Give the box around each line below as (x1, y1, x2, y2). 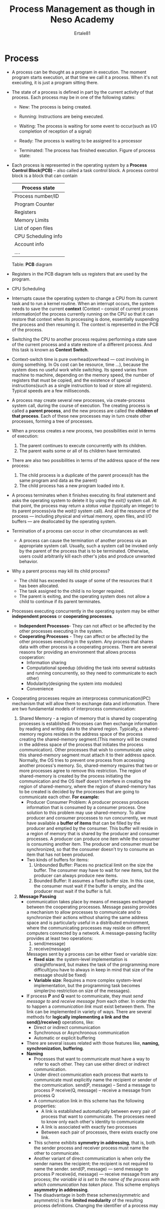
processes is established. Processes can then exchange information (19, 720, 158, 726)
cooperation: (19, 654, 45, 660)
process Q (33, 1092, 55, 1098)
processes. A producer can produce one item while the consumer (26, 836, 160, 842)
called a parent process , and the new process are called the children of (11, 408, 159, 414)
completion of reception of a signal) (19, 128, 92, 134)
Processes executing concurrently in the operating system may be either (11, 608, 160, 614)
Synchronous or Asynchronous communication (33, 1030, 130, 1035)
